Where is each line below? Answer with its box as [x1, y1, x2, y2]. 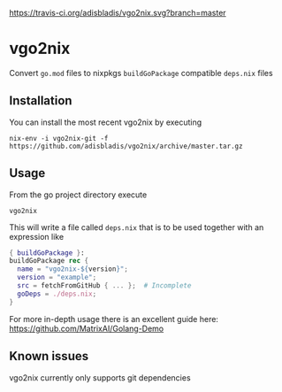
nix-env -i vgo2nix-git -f [9, 134, 109, 142]
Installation [9, 93, 72, 109]
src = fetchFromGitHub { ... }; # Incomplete [17, 281, 192, 290]
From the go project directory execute [9, 189, 148, 200]
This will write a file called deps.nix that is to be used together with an [9, 221, 264, 233]
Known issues [9, 349, 89, 364]
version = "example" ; [17, 273, 97, 282]
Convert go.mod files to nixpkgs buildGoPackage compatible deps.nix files [9, 67, 273, 78]
